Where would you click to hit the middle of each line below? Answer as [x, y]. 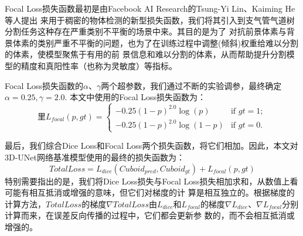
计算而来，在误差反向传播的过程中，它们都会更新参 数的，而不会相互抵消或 [150, 215]
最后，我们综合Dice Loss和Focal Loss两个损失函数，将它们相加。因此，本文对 [151, 146]
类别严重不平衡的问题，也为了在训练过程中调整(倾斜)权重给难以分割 [168, 42]
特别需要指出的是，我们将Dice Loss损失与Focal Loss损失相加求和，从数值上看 [151, 181]
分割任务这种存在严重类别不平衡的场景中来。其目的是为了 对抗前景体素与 [146, 31]
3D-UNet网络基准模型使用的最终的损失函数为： [95, 157]
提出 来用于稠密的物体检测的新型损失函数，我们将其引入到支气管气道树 [158, 20]
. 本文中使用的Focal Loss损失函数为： [135, 97]
